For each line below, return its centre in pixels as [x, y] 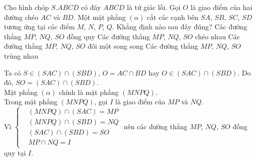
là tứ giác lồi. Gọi [154, 7]
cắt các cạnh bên [173, 17]
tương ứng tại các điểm [39, 27]
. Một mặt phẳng [100, 17]
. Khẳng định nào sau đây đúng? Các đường [180, 27]
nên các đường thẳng [155, 126]
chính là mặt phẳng [89, 92]
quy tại [15, 152]
